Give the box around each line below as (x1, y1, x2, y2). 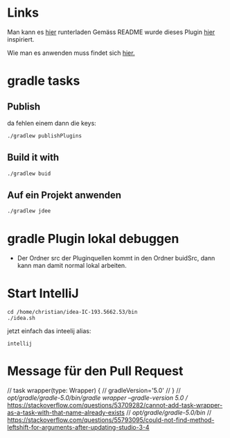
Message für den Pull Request (7, 363, 184, 379)
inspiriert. (7, 35, 35, 43)
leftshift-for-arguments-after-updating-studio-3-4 (7, 423, 150, 431)
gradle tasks (7, 73, 80, 89)
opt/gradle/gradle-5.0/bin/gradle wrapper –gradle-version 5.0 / (7, 394, 188, 402)
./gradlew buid (7, 170, 51, 177)
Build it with (7, 151, 60, 164)
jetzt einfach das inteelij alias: (7, 327, 91, 335)
